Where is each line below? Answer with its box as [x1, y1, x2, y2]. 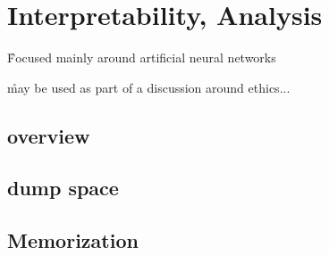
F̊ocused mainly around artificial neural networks [7, 48, 276, 67]
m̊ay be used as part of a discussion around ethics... [7, 78, 291, 96]
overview [7, 121, 90, 149]
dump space [7, 174, 119, 202]
